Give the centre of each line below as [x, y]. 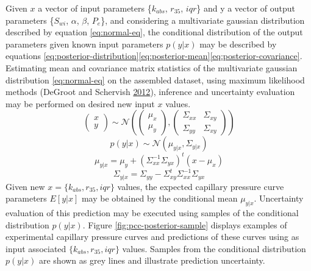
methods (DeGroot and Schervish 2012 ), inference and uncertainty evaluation [150, 92]
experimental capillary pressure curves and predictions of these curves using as [152, 237]
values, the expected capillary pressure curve [201, 186]
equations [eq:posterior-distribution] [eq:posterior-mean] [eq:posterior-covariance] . [154, 56]
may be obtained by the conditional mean [159, 198]
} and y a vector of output [246, 8]
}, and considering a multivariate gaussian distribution [203, 20]
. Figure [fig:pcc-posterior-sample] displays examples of [185, 224]
